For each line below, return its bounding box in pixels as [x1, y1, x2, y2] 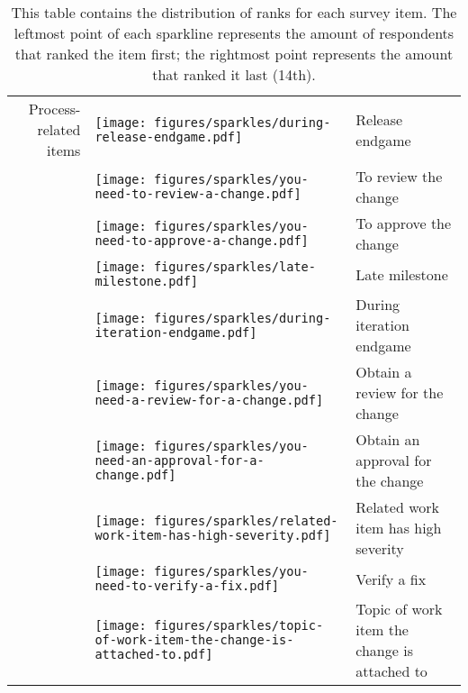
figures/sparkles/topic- [153, 618, 324, 633]
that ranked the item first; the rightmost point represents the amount [14, 43, 454, 64]
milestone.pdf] [94, 274, 199, 288]
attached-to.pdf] [94, 647, 213, 661]
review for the [355, 382, 444, 403]
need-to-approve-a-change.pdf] [94, 233, 309, 248]
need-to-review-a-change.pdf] [94, 187, 301, 201]
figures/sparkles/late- [153, 260, 316, 274]
